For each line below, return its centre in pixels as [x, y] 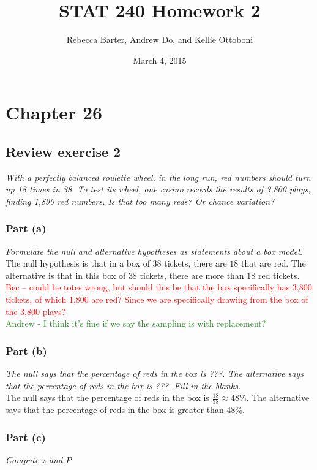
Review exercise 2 [63, 151]
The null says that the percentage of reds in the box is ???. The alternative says [155, 373]
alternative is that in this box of [66, 275]
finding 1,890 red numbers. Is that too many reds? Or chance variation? [140, 201]
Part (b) [26, 350]
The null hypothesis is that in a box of [78, 263]
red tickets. [279, 275]
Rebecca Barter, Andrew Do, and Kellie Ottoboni [160, 40]
